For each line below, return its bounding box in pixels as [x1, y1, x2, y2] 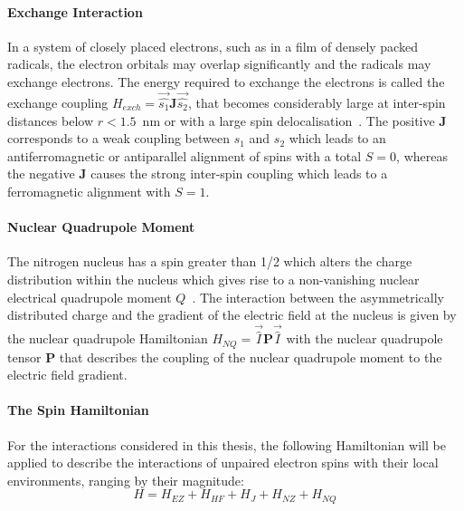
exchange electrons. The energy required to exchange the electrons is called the [7, 72, 445, 91]
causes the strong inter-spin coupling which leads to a [90, 164, 388, 183]
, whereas [396, 146, 448, 165]
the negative [7, 164, 75, 183]
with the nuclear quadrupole [286, 329, 443, 348]
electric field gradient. [7, 365, 128, 384]
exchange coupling [7, 93, 109, 112]
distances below [7, 111, 94, 130]
